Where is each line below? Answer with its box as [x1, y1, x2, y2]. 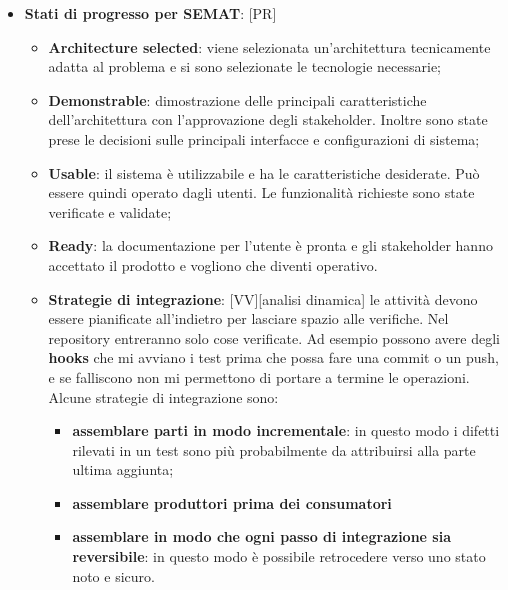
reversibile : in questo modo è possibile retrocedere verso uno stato [72, 546, 486, 567]
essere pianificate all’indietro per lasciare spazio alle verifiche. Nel [48, 308, 449, 329]
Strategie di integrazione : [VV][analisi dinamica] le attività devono [48, 288, 478, 309]
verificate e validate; [48, 201, 172, 222]
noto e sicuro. [72, 565, 155, 586]
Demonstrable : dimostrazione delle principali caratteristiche [48, 89, 427, 110]
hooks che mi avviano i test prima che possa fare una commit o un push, [48, 347, 499, 368]
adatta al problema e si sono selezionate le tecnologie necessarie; [48, 56, 441, 77]
